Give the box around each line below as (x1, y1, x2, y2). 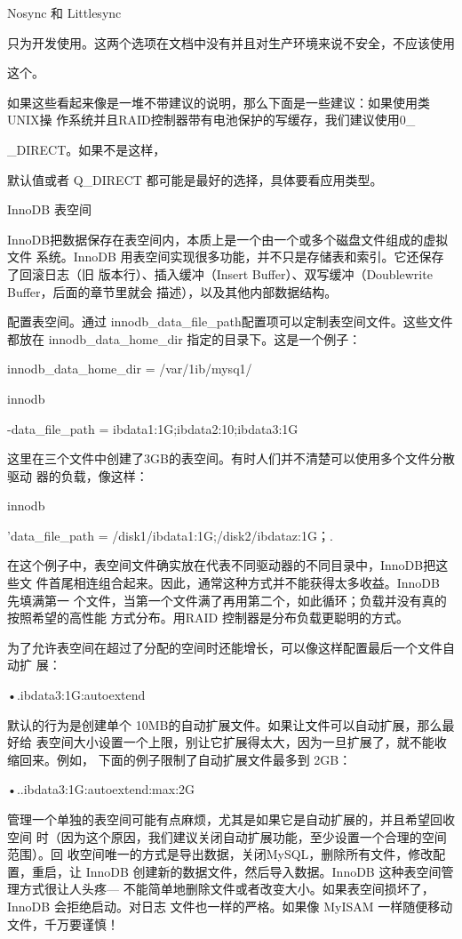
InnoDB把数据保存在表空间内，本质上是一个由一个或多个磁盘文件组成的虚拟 (7, 229, 449, 248)
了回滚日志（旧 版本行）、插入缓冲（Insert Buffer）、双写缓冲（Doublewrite (7, 264, 433, 283)
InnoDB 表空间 (7, 200, 92, 219)
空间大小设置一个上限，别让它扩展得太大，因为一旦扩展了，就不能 (48, 733, 434, 751)
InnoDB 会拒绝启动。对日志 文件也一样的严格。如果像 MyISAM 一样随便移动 (7, 896, 453, 915)
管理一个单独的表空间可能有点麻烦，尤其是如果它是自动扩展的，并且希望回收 (7, 810, 455, 828)
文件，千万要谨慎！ (7, 914, 119, 933)
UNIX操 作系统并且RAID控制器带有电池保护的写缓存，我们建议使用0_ (7, 110, 416, 129)
